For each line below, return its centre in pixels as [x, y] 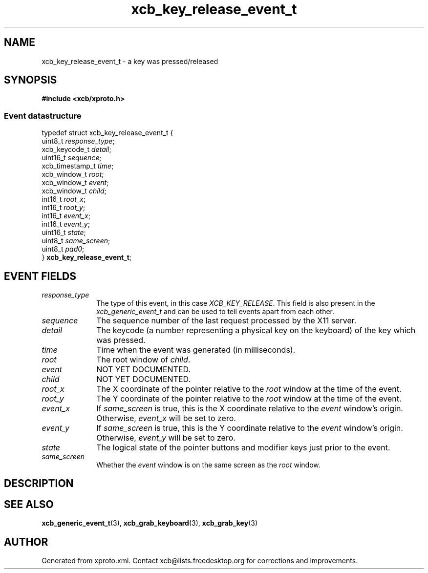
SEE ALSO [29, 504]
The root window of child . [143, 360]
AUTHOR [26, 542]
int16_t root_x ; [64, 199]
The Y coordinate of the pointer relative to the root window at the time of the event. [249, 399]
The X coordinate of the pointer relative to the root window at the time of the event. [249, 389]
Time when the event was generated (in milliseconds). [196, 350]
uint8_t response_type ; [78, 141]
